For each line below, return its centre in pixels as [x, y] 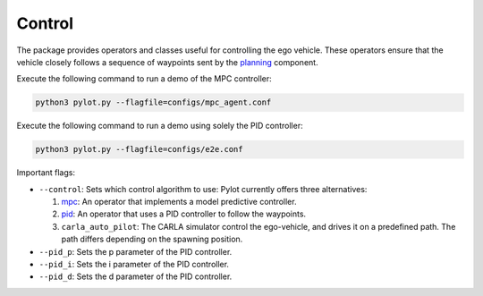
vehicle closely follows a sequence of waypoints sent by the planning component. [167, 62]
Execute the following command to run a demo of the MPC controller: [144, 79]
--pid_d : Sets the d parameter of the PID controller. [136, 276]
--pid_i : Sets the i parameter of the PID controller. [134, 264]
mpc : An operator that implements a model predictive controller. [179, 202]
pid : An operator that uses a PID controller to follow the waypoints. [184, 214]
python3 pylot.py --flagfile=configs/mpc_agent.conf [153, 102]
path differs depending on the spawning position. [152, 239]
